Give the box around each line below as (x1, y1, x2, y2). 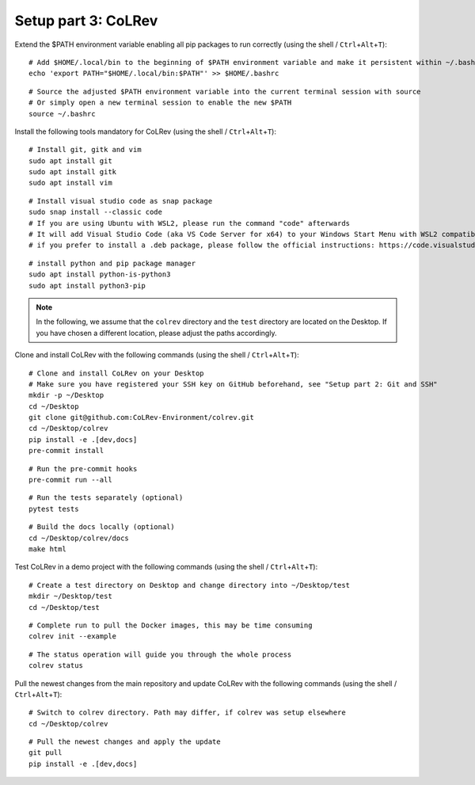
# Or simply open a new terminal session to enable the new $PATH (28, 98, 292, 107)
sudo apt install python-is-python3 (28, 270, 171, 279)
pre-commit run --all (28, 475, 112, 485)
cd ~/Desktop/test (28, 603, 101, 612)
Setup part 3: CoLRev (14, 12, 158, 29)
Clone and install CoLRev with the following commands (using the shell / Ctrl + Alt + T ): (14, 350, 300, 360)
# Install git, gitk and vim (28, 145, 142, 154)
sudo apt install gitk (28, 167, 117, 177)
